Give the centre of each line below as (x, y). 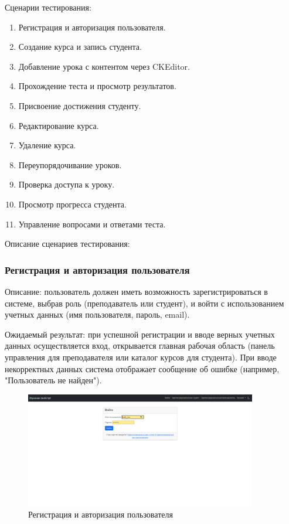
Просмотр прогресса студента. (72, 204)
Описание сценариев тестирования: (67, 244)
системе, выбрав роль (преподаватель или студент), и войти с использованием (144, 303)
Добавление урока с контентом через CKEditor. (104, 66)
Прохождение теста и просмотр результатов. (97, 86)
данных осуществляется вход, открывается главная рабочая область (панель (140, 346)
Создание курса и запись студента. (80, 47)
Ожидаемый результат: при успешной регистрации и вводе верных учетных (140, 334)
